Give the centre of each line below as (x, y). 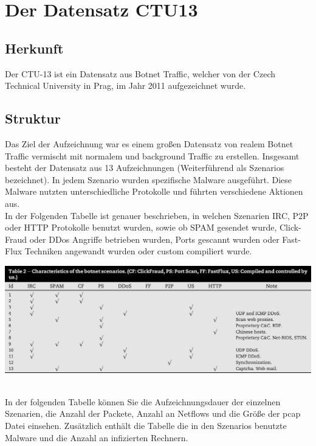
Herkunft (34, 48)
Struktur (33, 118)
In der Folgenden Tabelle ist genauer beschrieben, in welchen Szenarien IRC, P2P (157, 215)
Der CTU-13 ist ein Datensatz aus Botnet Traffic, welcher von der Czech (140, 73)
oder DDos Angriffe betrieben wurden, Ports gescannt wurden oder (154, 239)
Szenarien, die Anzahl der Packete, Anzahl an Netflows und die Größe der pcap (153, 413)
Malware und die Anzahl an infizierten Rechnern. (97, 437)
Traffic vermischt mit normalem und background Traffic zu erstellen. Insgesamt (152, 155)
